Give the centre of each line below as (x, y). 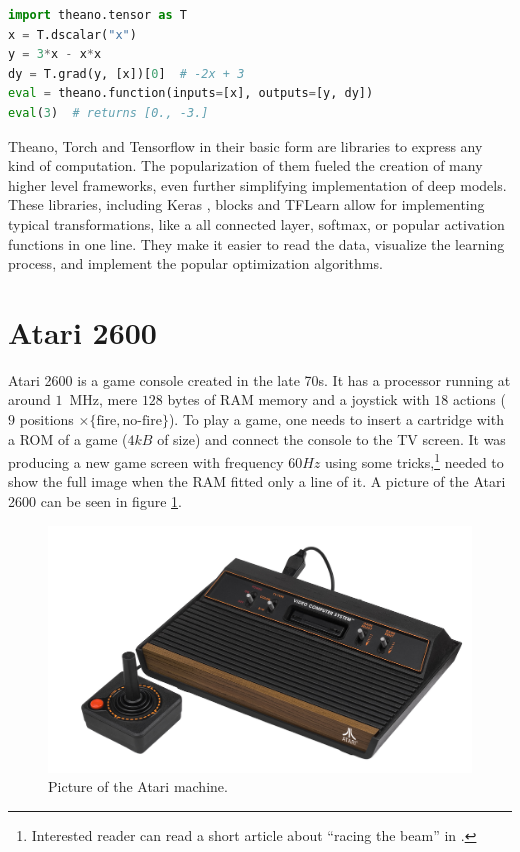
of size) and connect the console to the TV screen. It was (331, 438)
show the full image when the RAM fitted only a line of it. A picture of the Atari (257, 481)
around (29, 399)
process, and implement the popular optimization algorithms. (195, 263)
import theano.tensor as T (97, 15)
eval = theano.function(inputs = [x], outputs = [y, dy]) (191, 93)
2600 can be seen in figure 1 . (95, 501)
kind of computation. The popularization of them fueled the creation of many (245, 165)
